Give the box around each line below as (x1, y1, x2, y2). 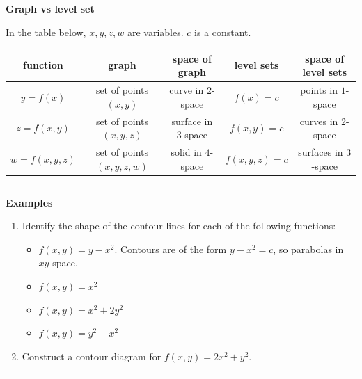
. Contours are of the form (114, 241, 227, 256)
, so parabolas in (273, 241, 344, 256)
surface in (171, 113, 213, 128)
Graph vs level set (6, 1, 95, 15)
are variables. (127, 24, 184, 39)
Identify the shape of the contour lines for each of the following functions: (22, 218, 336, 233)
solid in (171, 145, 202, 159)
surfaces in (298, 145, 343, 159)
